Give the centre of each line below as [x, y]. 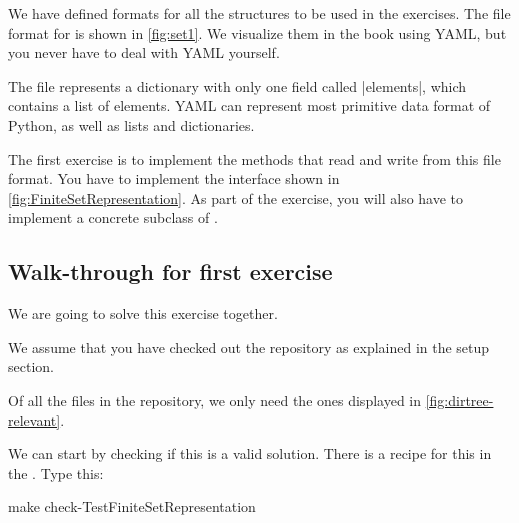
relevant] [34, 419]
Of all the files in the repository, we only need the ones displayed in [214, 399]
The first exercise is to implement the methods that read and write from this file [254, 158]
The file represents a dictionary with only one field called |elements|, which [237, 85]
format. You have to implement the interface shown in [174, 178]
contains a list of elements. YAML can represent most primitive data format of [249, 105]
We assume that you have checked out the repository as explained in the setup [249, 346]
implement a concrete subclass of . [113, 217]
